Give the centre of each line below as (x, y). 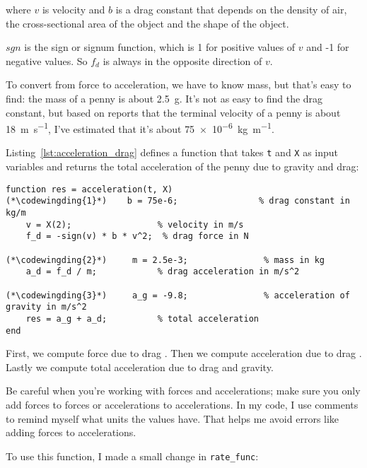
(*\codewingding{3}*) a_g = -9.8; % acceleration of (178, 295)
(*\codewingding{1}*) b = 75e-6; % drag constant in (178, 201)
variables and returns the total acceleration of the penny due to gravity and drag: (182, 166)
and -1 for (328, 47)
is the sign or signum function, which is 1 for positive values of (160, 47)
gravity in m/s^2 (46, 307)
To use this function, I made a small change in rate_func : (132, 456)
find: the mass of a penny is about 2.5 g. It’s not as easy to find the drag (164, 98)
